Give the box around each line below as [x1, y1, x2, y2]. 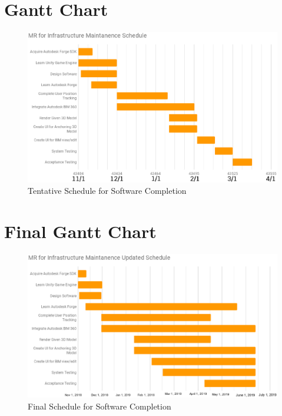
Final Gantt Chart [4, 219, 157, 243]
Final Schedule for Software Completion [28, 400, 171, 412]
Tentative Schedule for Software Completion [28, 184, 187, 197]
